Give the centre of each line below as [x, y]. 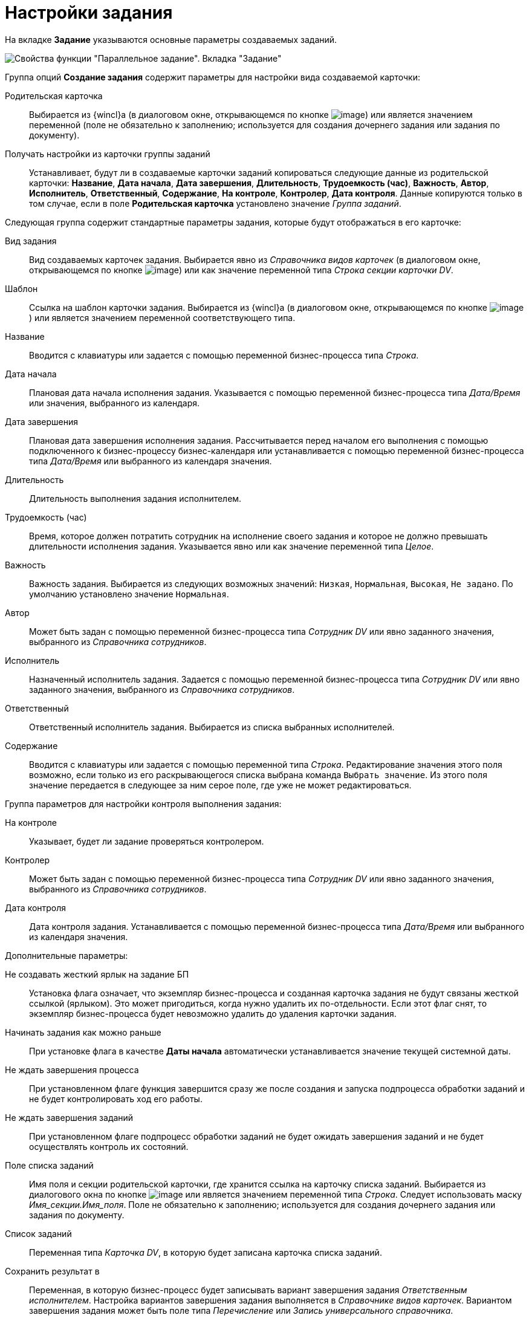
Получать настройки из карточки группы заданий [108, 154]
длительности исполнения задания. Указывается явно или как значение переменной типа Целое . [232, 546]
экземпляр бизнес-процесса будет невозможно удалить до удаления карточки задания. [213, 1013]
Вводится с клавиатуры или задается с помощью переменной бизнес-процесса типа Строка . [224, 355]
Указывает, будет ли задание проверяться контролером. [147, 841]
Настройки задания [89, 13]
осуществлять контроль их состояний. [109, 1146]
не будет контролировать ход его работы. [116, 1099]
